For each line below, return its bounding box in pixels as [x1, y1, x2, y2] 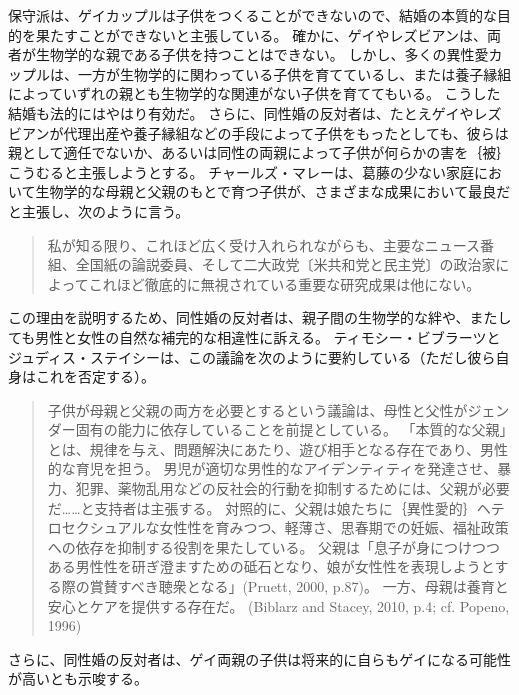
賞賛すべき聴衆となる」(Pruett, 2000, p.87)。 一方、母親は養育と [89, 576, 509, 597]
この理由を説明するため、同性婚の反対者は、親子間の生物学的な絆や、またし [8, 307, 512, 328]
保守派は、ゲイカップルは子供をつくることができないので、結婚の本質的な [8, 5, 497, 25]
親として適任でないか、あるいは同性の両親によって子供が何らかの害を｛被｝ [8, 142, 511, 163]
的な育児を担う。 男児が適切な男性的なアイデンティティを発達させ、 [47, 458, 498, 479]
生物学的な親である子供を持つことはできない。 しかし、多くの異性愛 [35, 44, 489, 65]
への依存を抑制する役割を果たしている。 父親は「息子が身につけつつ [47, 536, 501, 557]
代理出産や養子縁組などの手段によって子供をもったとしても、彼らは [63, 122, 509, 143]
